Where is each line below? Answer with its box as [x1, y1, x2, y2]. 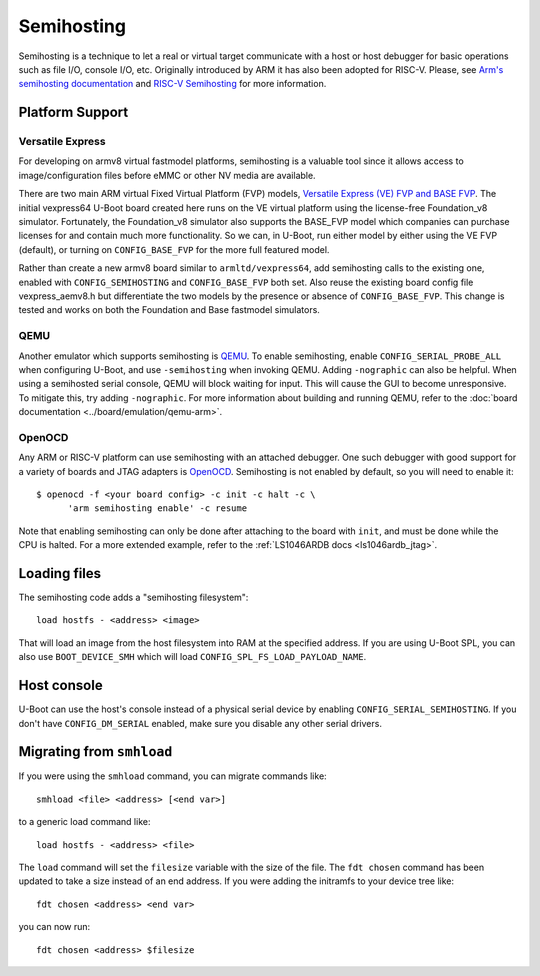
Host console [18, 677, 104, 694]
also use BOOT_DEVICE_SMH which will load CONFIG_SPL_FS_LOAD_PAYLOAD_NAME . [18, 651, 367, 663]
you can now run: [18, 921, 91, 933]
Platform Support [18, 104, 129, 121]
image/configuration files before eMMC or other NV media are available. [18, 169, 316, 181]
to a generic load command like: [18, 816, 151, 828]
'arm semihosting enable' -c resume [67, 503, 248, 514]
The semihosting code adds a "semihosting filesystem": [18, 591, 249, 604]
